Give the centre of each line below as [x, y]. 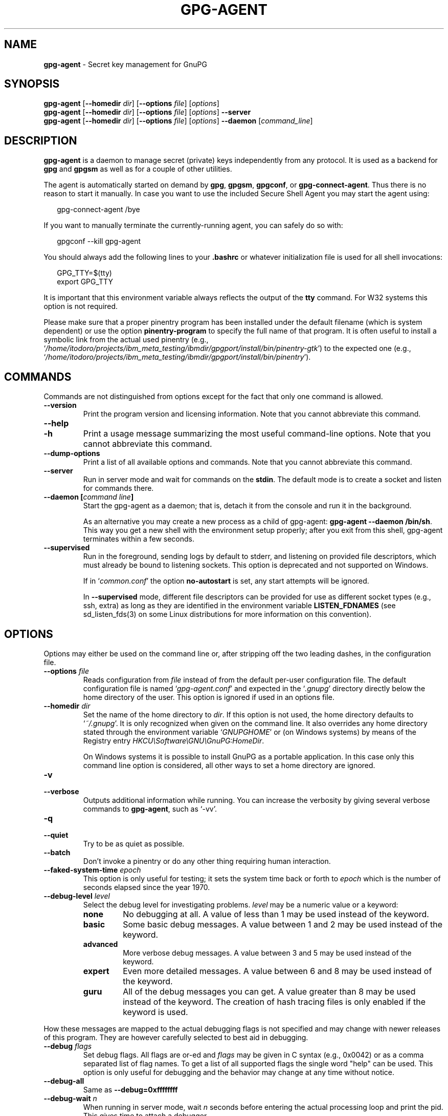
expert [96, 971]
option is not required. [81, 306]
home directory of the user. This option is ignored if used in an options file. [209, 697]
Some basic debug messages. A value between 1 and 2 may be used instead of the [283, 924]
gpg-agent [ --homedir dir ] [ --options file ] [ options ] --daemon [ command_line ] [178, 121]
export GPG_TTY [85, 282]
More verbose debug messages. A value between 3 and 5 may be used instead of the [267, 953]
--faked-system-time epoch [92, 870]
